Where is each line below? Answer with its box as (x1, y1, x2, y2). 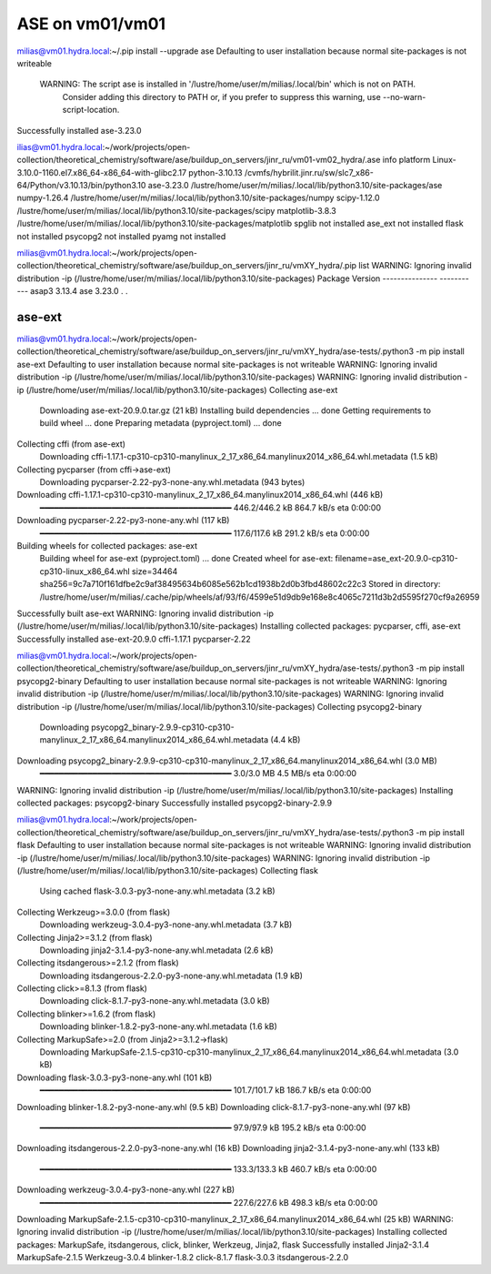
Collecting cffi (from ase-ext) (16, 438, 126, 450)
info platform (382, 155, 431, 166)
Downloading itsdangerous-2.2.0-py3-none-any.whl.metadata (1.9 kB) (39, 970, 304, 981)
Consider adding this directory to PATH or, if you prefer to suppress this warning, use (62, 91, 381, 102)
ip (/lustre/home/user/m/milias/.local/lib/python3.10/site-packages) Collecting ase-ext (16, 384, 338, 395)
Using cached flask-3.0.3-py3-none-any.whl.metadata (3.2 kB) (39, 885, 276, 896)
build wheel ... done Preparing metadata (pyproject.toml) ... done (39, 418, 282, 429)
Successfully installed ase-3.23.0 (16, 125, 142, 136)
